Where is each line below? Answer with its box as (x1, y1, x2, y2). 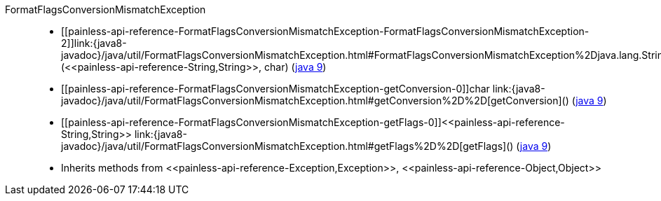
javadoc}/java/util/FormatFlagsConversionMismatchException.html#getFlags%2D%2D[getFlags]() (61, 140, 514, 152)
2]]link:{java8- (61, 37, 127, 49)
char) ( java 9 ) (264, 61, 327, 73)
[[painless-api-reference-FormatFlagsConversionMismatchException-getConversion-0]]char (61, 83, 490, 95)
